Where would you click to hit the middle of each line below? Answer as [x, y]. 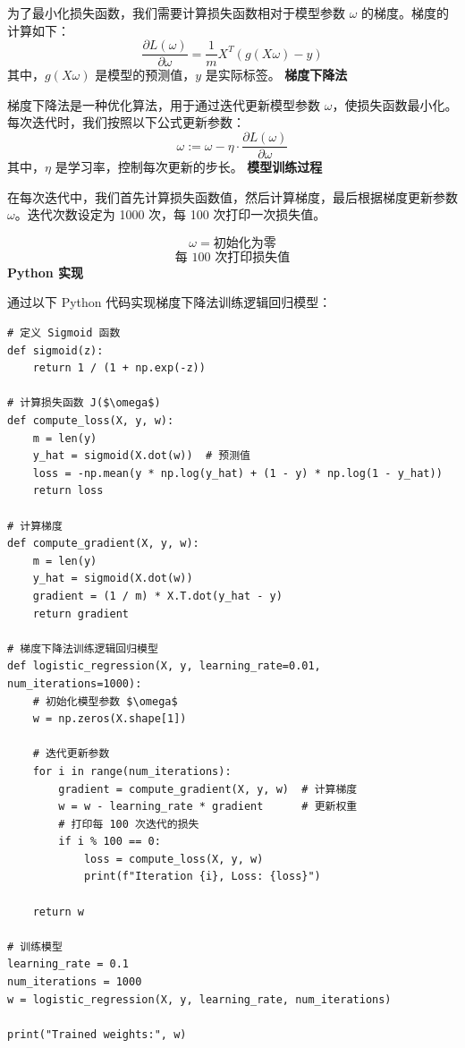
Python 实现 [46, 272]
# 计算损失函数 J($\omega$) [84, 403]
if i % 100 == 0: [110, 842]
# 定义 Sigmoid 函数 [64, 333]
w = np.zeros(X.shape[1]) [110, 719]
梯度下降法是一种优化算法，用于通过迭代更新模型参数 [164, 104]
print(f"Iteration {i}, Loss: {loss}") [202, 877]
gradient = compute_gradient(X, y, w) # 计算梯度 [208, 789]
